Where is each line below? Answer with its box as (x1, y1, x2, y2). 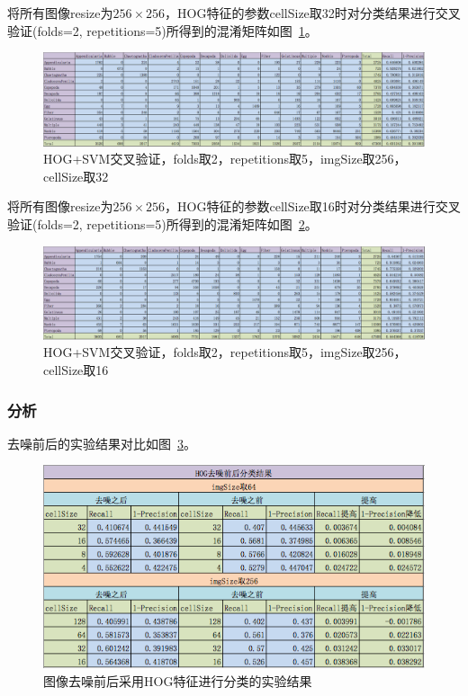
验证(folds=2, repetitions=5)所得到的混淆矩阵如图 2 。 (7, 214, 318, 233)
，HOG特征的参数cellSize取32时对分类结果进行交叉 (165, 4, 461, 22)
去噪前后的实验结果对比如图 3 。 (7, 433, 196, 452)
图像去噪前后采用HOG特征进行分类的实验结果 (43, 671, 312, 690)
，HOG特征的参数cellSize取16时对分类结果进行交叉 (165, 197, 461, 216)
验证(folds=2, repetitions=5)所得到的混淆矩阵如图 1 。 (7, 21, 318, 40)
